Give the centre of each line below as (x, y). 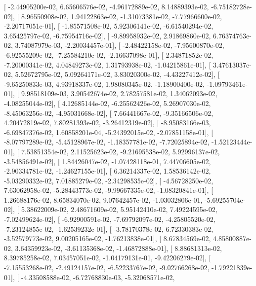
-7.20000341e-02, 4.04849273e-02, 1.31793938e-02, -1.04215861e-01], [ (107, 64)
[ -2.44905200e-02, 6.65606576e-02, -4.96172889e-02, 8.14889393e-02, (107, 6)
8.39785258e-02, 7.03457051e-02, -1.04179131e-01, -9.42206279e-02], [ (107, 258)
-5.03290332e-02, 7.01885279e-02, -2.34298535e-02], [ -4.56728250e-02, (109, 180)
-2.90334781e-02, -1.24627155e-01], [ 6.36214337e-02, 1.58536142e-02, (107, 171)
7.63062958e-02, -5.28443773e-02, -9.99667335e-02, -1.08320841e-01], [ (109, 190)
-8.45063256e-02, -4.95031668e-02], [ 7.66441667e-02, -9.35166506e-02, (109, 113)
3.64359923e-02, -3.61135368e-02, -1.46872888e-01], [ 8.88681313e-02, (118, 248)
